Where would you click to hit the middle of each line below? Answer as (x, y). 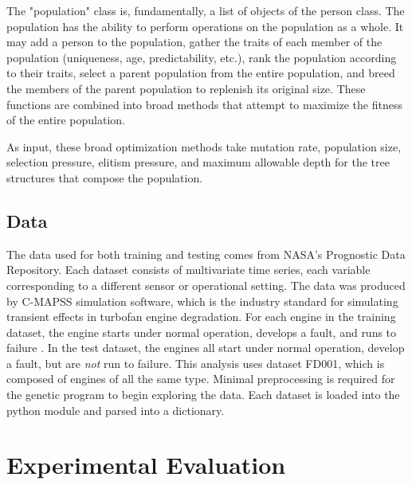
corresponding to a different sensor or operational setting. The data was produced (206, 285)
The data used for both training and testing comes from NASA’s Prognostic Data (206, 254)
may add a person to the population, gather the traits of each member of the (194, 42)
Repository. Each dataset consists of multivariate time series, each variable (188, 270)
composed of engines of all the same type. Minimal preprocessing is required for (201, 379)
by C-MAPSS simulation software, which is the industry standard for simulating (202, 301)
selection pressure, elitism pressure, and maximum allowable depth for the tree (198, 162)
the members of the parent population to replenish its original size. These (186, 88)
